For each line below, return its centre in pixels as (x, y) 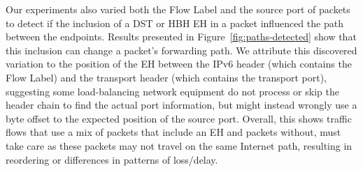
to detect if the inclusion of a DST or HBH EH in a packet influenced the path (175, 23)
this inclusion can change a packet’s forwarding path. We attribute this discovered (181, 50)
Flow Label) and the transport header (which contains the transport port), (166, 77)
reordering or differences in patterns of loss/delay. (112, 159)
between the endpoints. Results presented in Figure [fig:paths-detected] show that (181, 37)
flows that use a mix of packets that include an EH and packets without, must (173, 132)
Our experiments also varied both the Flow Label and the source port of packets (178, 9)
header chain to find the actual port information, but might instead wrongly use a (181, 105)
